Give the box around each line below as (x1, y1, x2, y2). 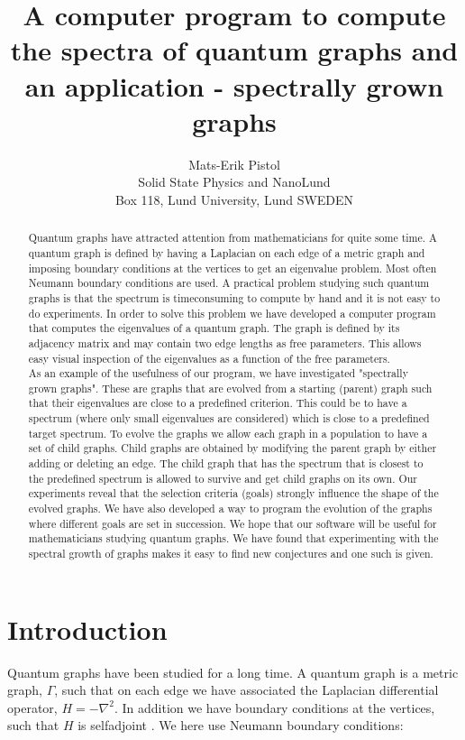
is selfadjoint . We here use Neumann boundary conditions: (77, 716, 404, 735)
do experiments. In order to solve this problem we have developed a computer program (28, 305, 436, 320)
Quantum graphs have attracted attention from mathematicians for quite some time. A (28, 230, 437, 245)
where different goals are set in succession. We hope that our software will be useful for (28, 515, 437, 531)
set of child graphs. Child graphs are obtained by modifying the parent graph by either (28, 440, 437, 456)
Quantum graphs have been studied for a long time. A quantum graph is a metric (7, 662, 459, 681)
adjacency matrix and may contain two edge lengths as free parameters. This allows (28, 335, 422, 350)
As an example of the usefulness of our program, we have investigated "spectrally (28, 365, 408, 381)
